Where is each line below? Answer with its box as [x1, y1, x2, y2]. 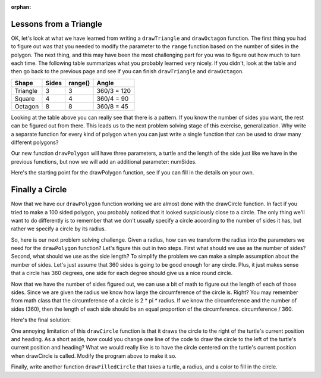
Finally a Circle [11, 185, 67, 195]
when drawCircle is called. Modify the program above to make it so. [11, 352, 177, 360]
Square [14, 94, 35, 102]
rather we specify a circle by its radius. [11, 225, 106, 232]
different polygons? [11, 139, 59, 146]
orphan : [11, 4, 32, 10]
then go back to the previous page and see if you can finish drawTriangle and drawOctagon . [11, 68, 244, 75]
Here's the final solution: [11, 316, 71, 324]
